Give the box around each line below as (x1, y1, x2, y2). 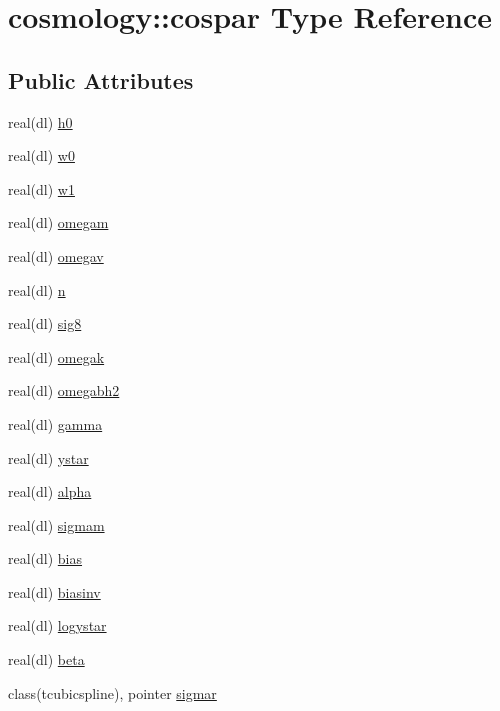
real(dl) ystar (8, 447, 89, 468)
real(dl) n (8, 279, 66, 300)
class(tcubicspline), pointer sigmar (8, 682, 217, 703)
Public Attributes (8, 64, 194, 95)
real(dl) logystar (8, 615, 107, 636)
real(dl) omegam (8, 212, 109, 233)
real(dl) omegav (8, 245, 104, 266)
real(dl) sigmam (8, 514, 105, 535)
